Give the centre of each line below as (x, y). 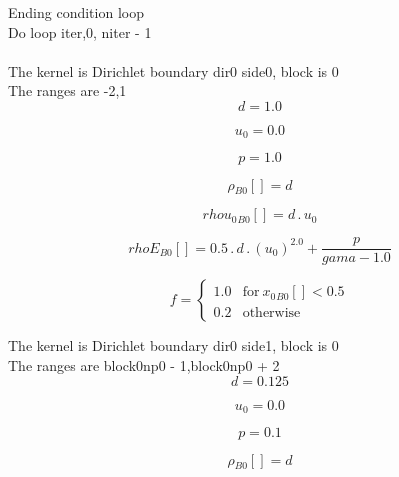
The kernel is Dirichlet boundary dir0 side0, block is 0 (173, 70)
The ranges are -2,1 (67, 90)
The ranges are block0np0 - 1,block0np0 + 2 (144, 365)
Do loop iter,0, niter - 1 (80, 31)
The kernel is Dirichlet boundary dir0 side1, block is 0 (173, 345)
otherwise (271, 312)
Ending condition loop (76, 12)
